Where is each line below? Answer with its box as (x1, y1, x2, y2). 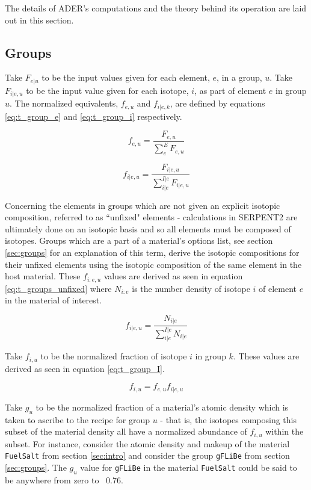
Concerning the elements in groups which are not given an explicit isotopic (5, 199, 280, 211)
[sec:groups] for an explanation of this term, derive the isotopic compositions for (5, 246, 300, 258)
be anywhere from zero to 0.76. (5, 473, 123, 486)
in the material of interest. (5, 294, 102, 306)
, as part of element (194, 84, 266, 96)
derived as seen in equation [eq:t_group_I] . (5, 362, 165, 374)
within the (265, 425, 304, 438)
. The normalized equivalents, (10, 97, 119, 110)
